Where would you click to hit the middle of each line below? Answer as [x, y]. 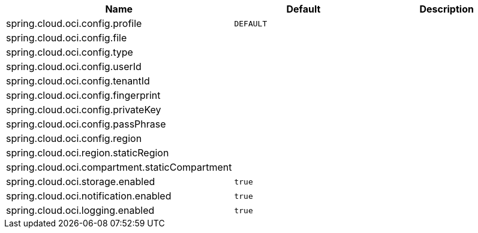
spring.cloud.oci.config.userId [74, 66]
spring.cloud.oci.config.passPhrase [86, 124]
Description [447, 9]
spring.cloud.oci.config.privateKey [84, 110]
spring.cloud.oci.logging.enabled [80, 210]
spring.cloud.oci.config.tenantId [78, 81]
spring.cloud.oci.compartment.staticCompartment [119, 167]
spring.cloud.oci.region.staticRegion [88, 153]
